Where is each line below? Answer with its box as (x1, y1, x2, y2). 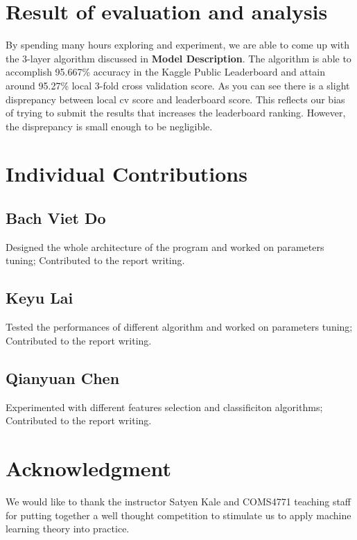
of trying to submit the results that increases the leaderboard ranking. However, (6, 105, 346, 120)
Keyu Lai (6, 287, 73, 308)
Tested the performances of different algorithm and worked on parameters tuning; (6, 320, 353, 334)
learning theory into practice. (6, 521, 130, 536)
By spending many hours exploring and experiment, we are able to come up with (6, 37, 349, 52)
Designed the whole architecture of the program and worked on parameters (6, 239, 324, 254)
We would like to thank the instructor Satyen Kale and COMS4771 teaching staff (6, 494, 351, 508)
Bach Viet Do (6, 207, 106, 229)
